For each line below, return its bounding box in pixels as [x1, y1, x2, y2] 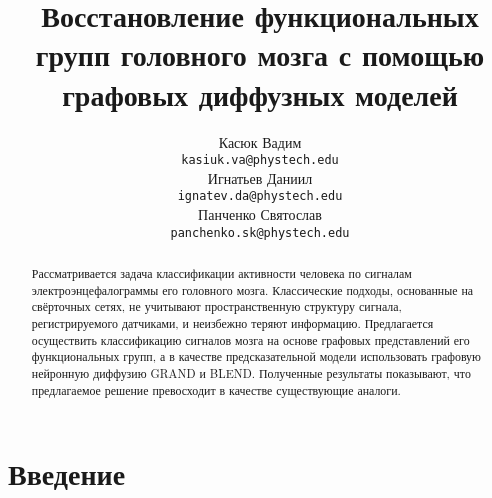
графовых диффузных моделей [62, 73, 458, 114]
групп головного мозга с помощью [35, 34, 485, 75]
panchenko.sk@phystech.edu [170, 225, 350, 240]
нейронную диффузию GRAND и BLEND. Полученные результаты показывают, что [31, 364, 471, 381]
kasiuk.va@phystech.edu [181, 153, 339, 168]
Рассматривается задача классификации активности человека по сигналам [31, 265, 412, 282]
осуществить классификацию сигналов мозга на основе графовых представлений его [31, 331, 470, 348]
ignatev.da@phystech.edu [177, 189, 343, 204]
